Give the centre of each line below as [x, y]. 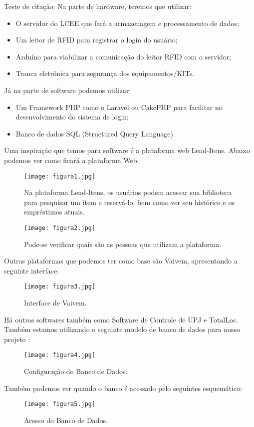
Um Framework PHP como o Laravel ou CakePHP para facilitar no [119, 107]
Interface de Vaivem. [55, 303]
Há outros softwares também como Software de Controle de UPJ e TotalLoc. [121, 319]
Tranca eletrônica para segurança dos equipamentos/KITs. [105, 73]
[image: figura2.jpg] [60, 228]
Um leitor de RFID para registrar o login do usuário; [97, 40]
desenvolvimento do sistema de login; [72, 117]
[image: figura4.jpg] [60, 355]
